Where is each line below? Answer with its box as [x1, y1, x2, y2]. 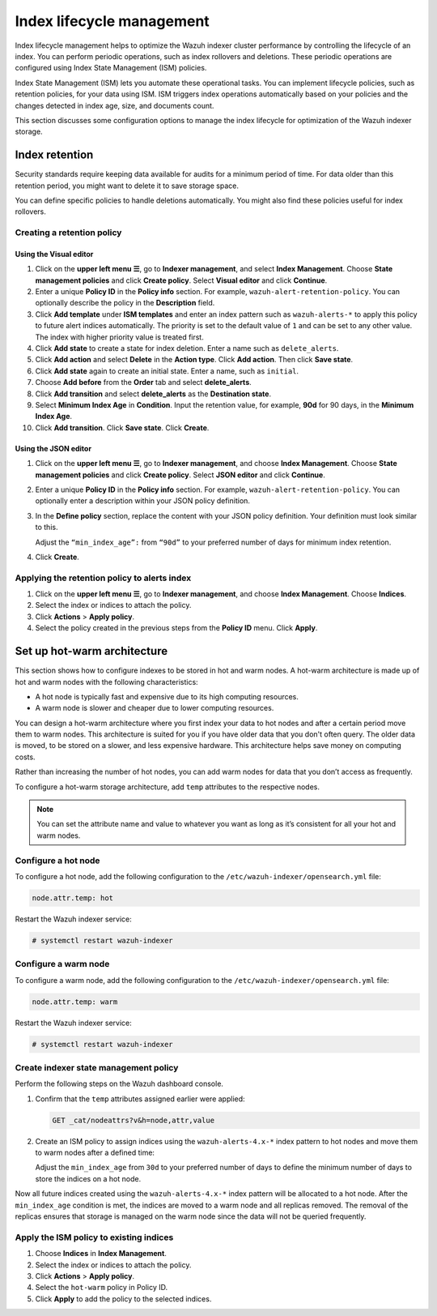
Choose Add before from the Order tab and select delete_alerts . [35, 378, 252, 387]
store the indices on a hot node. [35, 1173, 142, 1183]
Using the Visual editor [15, 249, 94, 258]
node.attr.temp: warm [32, 997, 118, 1006]
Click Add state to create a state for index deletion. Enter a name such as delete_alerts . [35, 344, 339, 353]
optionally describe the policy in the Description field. [35, 298, 215, 308]
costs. [15, 752, 36, 762]
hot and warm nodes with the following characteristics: [15, 677, 198, 686]
